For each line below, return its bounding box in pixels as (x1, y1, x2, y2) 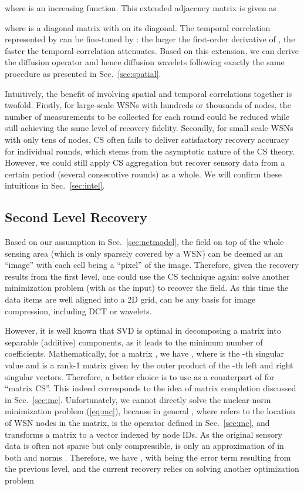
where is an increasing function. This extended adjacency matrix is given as (5, 2, 276, 14)
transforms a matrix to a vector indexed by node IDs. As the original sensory (5, 428, 282, 440)
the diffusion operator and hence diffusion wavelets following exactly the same (5, 56, 285, 68)
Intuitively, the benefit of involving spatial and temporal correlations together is (5, 87, 292, 99)
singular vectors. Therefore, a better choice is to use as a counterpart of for (5, 370, 275, 382)
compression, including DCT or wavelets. (5, 304, 152, 317)
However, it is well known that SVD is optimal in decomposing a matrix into (5, 324, 281, 337)
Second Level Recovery (5, 208, 147, 226)
